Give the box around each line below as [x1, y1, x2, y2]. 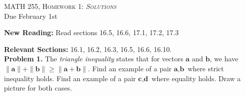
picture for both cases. [4, 83, 72, 93]
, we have [210, 53, 239, 64]
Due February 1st [4, 10, 58, 21]
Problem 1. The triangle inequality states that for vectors [4, 53, 184, 64]
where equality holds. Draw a [151, 73, 241, 83]
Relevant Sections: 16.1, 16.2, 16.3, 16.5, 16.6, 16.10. [4, 44, 172, 54]
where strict [187, 63, 224, 73]
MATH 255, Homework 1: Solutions [4, 1, 117, 11]
